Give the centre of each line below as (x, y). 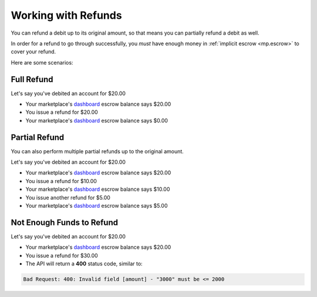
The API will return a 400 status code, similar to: (84, 264)
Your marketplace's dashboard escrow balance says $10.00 (98, 189)
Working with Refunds (67, 15)
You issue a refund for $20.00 (62, 112)
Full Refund (32, 79)
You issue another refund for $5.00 (68, 197)
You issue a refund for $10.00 (61, 181)
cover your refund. (33, 52)
